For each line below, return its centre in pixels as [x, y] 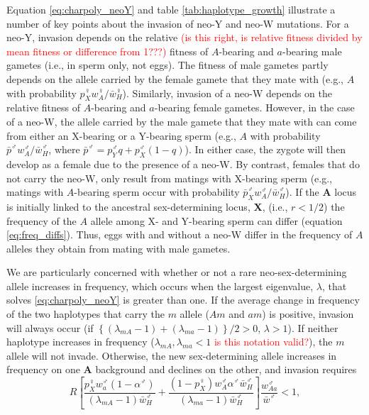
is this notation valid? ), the [273, 342]
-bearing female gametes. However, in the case [254, 107]
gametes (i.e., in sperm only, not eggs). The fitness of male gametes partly [167, 65]
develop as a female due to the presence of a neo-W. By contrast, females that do [183, 164]
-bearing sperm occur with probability [157, 192]
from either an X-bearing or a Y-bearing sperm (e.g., [121, 135]
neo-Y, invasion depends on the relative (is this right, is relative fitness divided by [184, 37]
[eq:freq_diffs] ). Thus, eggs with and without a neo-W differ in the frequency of [180, 234]
